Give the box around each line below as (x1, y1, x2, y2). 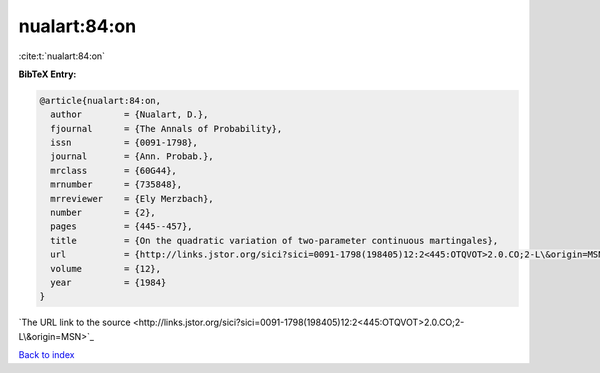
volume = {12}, (50, 263, 162, 274)
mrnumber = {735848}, (50, 179, 183, 190)
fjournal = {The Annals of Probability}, (50, 123, 283, 134)
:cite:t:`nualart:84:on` (18, 50, 105, 62)
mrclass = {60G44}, (50, 165, 177, 176)
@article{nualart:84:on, (39, 95, 162, 106)
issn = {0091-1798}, (50, 137, 199, 149)
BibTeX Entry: (18, 68, 77, 80)
